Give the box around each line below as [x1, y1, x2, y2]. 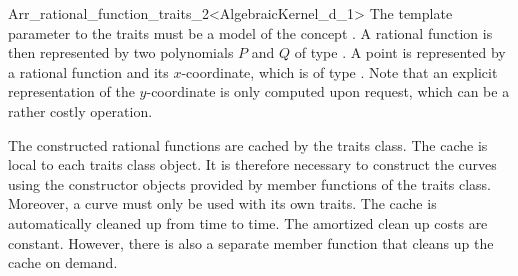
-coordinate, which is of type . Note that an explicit [181, 61, 498, 82]
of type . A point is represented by [294, 42, 506, 63]
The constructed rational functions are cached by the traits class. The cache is [8, 134, 488, 155]
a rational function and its [8, 61, 169, 82]
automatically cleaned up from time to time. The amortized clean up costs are [8, 212, 488, 233]
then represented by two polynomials [8, 42, 234, 63]
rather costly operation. [8, 100, 153, 121]
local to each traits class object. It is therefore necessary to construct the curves [8, 154, 497, 175]
